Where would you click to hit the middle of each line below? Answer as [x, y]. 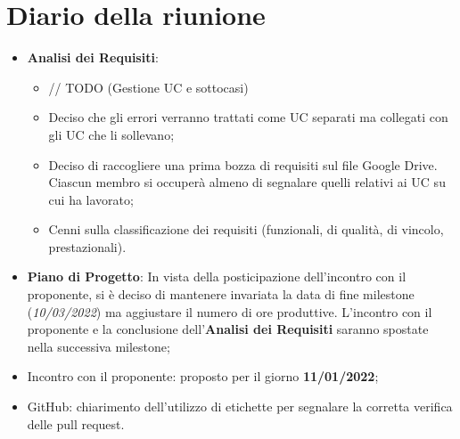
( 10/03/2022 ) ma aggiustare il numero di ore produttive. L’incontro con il [230, 311]
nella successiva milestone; [99, 346]
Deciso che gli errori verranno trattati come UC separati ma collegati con [248, 117]
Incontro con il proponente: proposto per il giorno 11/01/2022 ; [203, 376]
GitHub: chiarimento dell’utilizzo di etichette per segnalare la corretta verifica [240, 406]
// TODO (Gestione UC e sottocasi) [148, 87]
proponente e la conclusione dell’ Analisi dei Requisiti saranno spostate [228, 329]
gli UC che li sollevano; [111, 134]
